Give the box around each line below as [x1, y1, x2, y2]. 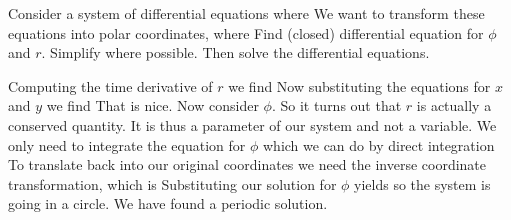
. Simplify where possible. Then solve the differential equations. [41, 42, 430, 63]
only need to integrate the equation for [8, 134, 246, 155]
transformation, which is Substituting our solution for [8, 173, 337, 194]
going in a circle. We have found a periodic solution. [8, 193, 328, 214]
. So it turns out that [271, 95, 402, 116]
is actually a [416, 95, 492, 116]
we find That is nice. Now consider [46, 95, 259, 116]
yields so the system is [354, 173, 491, 194]
